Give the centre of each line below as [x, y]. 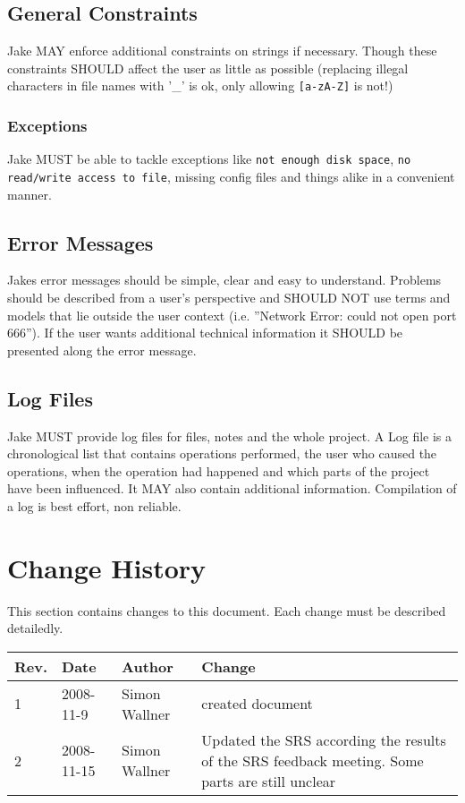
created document [257, 704]
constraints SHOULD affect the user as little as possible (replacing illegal [208, 68]
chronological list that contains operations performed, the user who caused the [222, 453]
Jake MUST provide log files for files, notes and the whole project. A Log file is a [230, 436]
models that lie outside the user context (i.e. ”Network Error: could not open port [232, 315]
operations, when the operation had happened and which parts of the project [219, 470]
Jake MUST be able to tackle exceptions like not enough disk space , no [209, 159]
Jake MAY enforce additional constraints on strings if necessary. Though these [222, 51]
